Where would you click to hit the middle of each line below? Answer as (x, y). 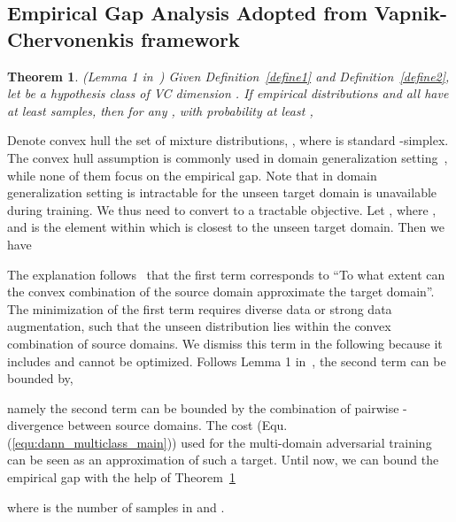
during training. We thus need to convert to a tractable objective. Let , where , (222, 209)
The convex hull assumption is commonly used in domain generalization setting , (228, 157)
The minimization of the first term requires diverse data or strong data (200, 308)
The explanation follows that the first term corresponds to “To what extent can (226, 274)
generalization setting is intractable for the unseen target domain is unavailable (222, 192)
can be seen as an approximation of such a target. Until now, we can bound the (223, 460)
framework (190, 38)
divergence (35, 425)
